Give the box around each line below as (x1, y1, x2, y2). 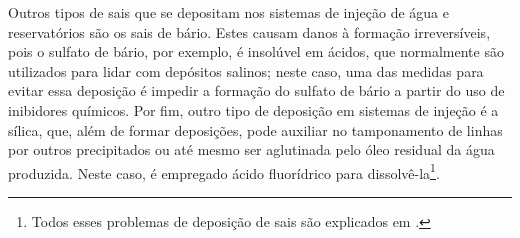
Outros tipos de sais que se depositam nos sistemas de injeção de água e (8, 2, 449, 22)
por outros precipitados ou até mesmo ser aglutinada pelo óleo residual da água (8, 139, 495, 160)
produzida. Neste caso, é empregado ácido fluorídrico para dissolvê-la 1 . (8, 159, 440, 183)
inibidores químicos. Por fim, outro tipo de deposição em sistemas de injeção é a (8, 99, 499, 120)
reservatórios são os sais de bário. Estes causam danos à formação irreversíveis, (8, 21, 491, 42)
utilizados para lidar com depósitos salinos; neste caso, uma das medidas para (8, 60, 484, 81)
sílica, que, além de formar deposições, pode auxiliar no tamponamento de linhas (8, 119, 503, 140)
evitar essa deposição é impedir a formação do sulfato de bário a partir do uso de (8, 80, 505, 101)
